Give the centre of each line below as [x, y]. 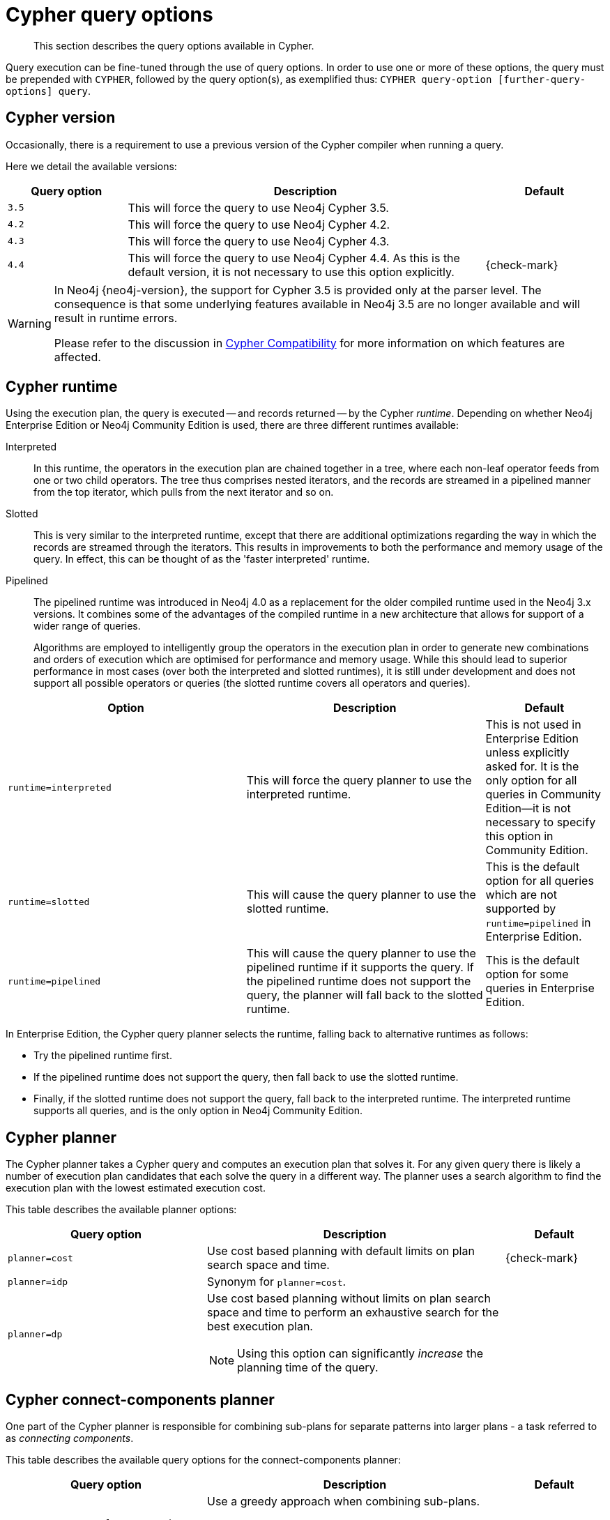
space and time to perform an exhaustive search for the [353, 1313]
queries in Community [543, 795]
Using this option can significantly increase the [360, 1354]
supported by [521, 909]
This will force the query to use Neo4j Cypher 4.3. [259, 241]
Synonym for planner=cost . [276, 1282]
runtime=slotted [49, 902]
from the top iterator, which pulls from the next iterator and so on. [184, 492]
